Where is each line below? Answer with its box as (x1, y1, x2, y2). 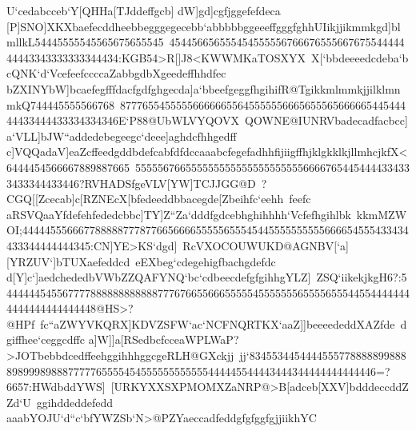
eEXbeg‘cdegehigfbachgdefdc (135, 253, 276, 269)
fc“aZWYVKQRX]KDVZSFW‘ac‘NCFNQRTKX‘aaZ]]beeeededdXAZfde (40, 315, 395, 332)
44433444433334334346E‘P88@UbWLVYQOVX (6, 112, 240, 129)
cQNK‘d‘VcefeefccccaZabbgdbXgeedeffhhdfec (6, 65, 226, 82)
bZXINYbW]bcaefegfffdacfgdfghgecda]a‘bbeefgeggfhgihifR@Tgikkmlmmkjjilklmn (6, 80, 401, 97)
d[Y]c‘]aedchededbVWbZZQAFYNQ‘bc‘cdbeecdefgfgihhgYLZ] (6, 269, 311, 285)
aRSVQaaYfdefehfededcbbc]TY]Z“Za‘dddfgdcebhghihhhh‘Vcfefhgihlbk (6, 206, 351, 222)
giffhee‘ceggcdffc (6, 331, 85, 348)
